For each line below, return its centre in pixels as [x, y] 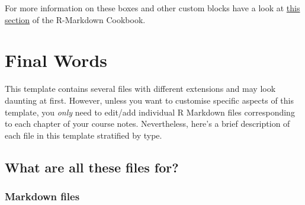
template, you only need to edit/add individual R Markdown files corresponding [150, 112]
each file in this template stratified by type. [84, 135]
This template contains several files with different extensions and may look [140, 89]
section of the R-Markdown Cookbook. [75, 19]
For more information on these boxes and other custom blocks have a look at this [152, 8]
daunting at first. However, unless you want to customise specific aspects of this [149, 100]
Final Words [56, 60]
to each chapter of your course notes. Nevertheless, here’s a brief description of [147, 124]
